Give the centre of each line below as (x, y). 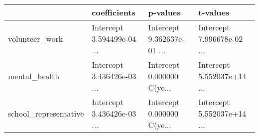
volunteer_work (36, 39)
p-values (164, 12)
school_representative (46, 113)
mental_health (34, 76)
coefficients (114, 12)
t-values (214, 12)
